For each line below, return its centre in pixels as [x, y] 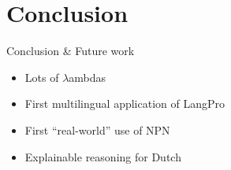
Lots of [42, 77]
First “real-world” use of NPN [97, 129]
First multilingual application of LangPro [125, 103]
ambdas [88, 77]
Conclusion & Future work [71, 51]
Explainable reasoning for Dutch [103, 156]
